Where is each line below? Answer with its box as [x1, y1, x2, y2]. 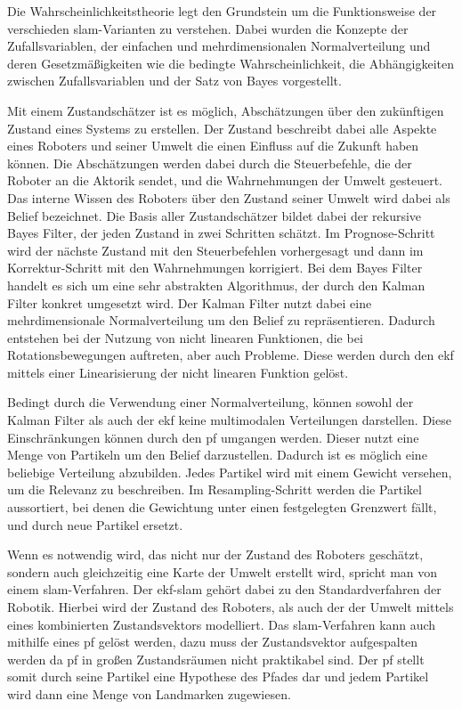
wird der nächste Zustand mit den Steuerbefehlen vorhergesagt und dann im [7, 240, 424, 259]
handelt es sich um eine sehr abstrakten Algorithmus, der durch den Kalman [7, 275, 426, 294]
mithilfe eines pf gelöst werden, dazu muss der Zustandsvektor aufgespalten [7, 632, 418, 651]
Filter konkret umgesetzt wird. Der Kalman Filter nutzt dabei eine [7, 293, 372, 312]
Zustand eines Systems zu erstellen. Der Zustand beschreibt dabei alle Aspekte [7, 118, 437, 137]
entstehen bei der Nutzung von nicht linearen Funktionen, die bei [7, 328, 363, 346]
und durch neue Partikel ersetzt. [7, 515, 183, 534]
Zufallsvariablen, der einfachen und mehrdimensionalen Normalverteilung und [7, 37, 431, 55]
